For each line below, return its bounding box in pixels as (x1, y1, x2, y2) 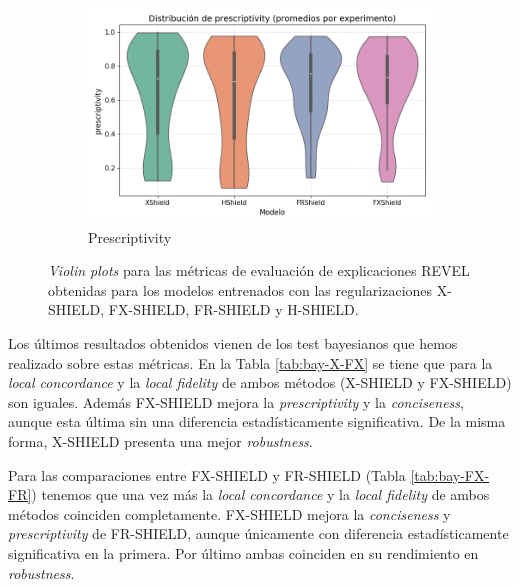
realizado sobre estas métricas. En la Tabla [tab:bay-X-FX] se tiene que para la (8, 352, 493, 373)
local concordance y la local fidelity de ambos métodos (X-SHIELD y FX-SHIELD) (8, 372, 512, 393)
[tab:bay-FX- (410, 464, 490, 485)
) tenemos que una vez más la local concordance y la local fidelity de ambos (31, 484, 490, 505)
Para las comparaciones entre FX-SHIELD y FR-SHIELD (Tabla (8, 464, 406, 485)
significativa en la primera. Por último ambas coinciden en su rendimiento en (8, 542, 479, 563)
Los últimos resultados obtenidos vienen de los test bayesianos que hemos (8, 332, 458, 353)
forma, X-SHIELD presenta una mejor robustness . (8, 430, 313, 451)
